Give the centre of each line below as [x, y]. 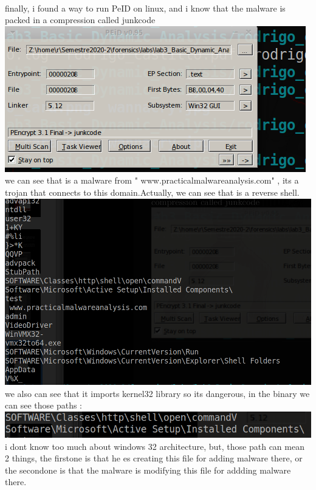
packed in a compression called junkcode [80, 20]
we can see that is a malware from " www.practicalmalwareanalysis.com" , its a [152, 180]
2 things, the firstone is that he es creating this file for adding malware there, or [154, 458]
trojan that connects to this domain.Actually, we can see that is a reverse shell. [152, 192]
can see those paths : [43, 405]
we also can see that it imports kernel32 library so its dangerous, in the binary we [157, 393]
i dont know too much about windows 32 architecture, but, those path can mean [155, 446]
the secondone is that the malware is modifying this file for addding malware [148, 470]
